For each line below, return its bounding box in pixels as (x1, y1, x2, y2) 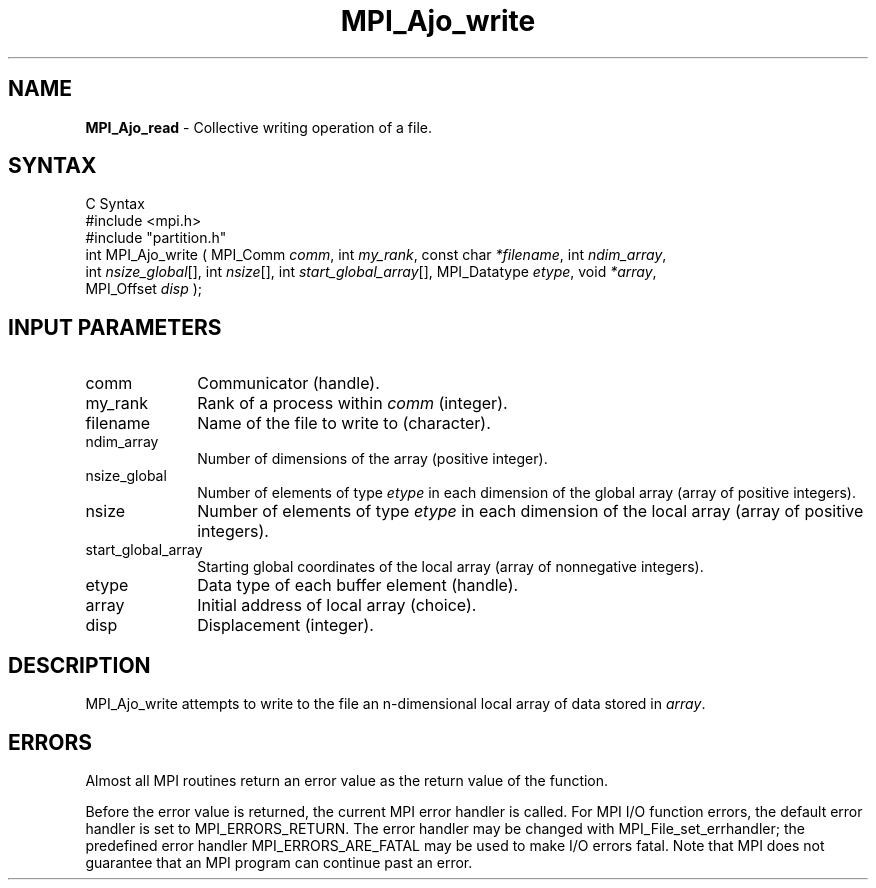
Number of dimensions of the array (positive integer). (197, 450, 548, 468)
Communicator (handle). (197, 373, 380, 394)
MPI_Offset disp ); (85, 280, 203, 298)
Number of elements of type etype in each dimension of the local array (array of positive (197, 501, 864, 522)
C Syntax (85, 195, 145, 213)
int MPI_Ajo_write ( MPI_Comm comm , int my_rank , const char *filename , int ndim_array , (85, 246, 667, 264)
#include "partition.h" (85, 229, 227, 247)
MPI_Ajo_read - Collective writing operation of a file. (85, 118, 432, 136)
